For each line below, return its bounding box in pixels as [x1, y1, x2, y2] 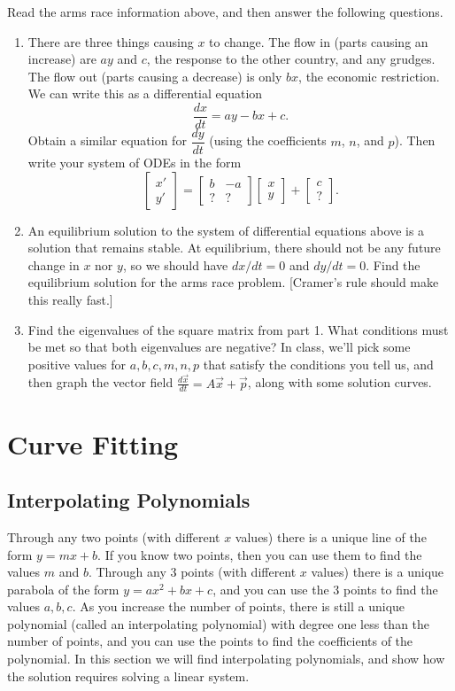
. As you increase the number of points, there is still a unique [72, 597, 405, 616]
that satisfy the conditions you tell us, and [203, 354, 434, 373]
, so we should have [122, 255, 228, 274]
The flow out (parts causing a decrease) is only [27, 66, 282, 85]
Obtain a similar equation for [27, 131, 187, 150]
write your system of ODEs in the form [27, 153, 242, 172]
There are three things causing [27, 32, 194, 50]
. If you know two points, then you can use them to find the [97, 545, 422, 563]
